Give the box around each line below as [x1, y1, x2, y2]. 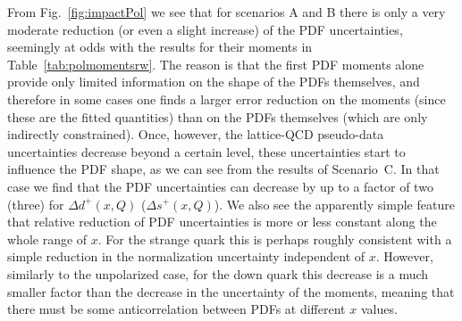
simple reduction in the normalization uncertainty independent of [7, 247, 365, 266]
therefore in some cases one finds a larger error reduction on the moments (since [7, 89, 446, 108]
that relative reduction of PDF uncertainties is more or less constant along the [7, 212, 437, 231]
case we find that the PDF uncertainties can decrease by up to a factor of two [7, 177, 433, 195]
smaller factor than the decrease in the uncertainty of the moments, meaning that [7, 282, 455, 300]
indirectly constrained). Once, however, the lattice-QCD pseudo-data [7, 125, 384, 144]
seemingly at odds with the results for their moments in [7, 37, 313, 56]
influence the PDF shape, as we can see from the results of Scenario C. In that [7, 160, 440, 178]
